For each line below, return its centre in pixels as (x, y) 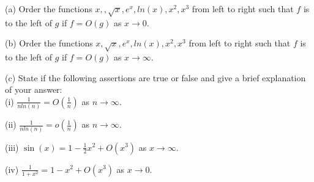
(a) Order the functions (49, 9)
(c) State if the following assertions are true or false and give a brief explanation (155, 77)
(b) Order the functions (49, 43)
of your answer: (34, 89)
